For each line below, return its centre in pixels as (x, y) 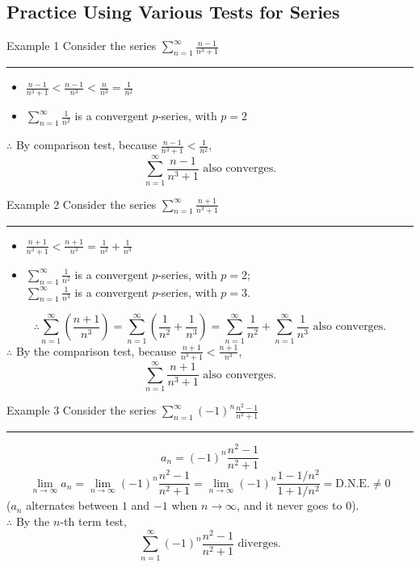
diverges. (259, 544)
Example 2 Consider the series (82, 204)
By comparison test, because (86, 145)
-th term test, (93, 521)
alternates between (72, 505)
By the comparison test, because (96, 350)
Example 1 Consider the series (82, 46)
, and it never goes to (290, 505)
